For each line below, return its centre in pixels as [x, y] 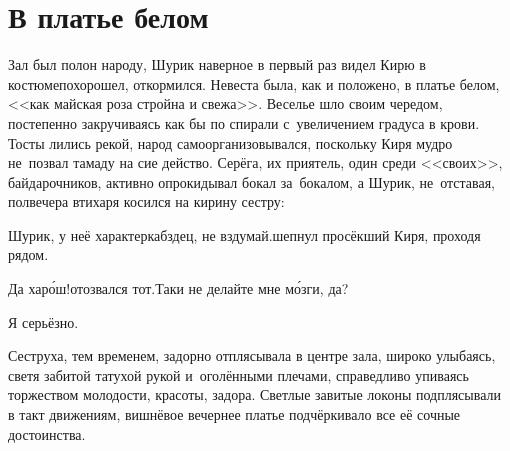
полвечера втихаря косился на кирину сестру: [146, 201]
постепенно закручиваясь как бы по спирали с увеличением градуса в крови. [244, 122]
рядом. [28, 254]
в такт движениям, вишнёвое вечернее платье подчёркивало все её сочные [234, 414]
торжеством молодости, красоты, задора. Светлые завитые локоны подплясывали [254, 394]
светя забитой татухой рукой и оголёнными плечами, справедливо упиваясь [238, 374]
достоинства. [47, 433]
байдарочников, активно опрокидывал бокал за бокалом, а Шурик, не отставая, [251, 181]
